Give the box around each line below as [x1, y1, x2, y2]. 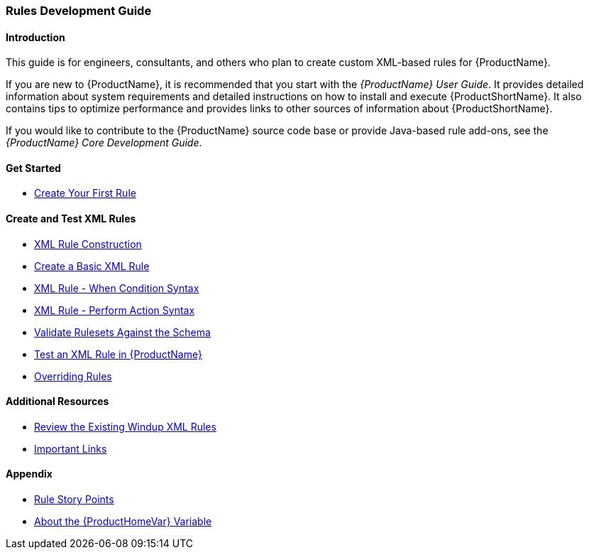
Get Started [6, 161, 61, 174]
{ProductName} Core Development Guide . [6, 136, 202, 149]
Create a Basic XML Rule [34, 259, 150, 272]
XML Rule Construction [34, 237, 142, 250]
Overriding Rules [34, 370, 112, 382]
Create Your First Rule [34, 187, 136, 200]
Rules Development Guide [6, 4, 152, 18]
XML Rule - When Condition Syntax [34, 281, 199, 294]
